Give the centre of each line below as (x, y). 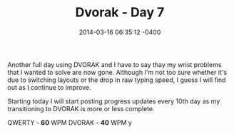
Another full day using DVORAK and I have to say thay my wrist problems (115, 64)
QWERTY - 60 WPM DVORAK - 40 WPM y (70, 123)
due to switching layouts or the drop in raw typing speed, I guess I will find (117, 80)
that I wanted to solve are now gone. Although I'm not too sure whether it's (117, 72)
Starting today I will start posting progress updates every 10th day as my (114, 101)
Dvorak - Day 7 (120, 12)
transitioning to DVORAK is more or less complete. (81, 108)
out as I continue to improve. (49, 87)
